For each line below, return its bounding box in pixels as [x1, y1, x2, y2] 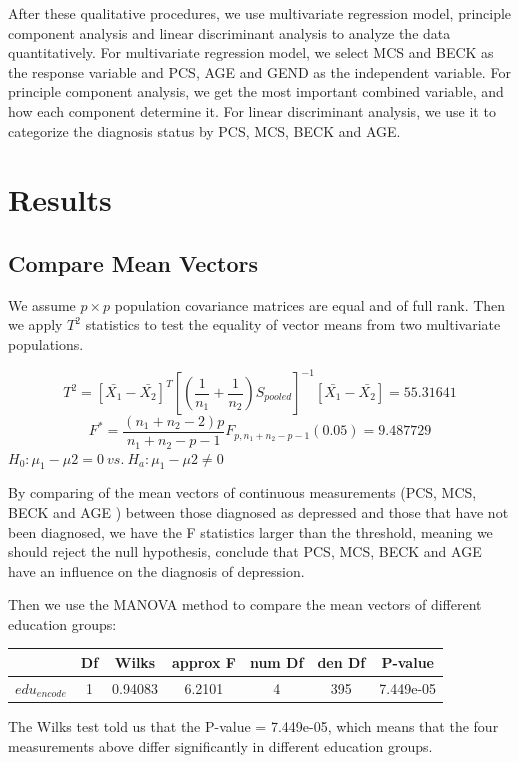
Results [8, 179, 112, 220]
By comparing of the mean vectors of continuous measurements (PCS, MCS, [8, 482, 477, 503]
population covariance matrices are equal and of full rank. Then [114, 294, 506, 315]
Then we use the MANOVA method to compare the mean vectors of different [8, 594, 482, 615]
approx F [171, 651, 236, 672]
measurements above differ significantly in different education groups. [8, 735, 433, 756]
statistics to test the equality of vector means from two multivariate [85, 314, 501, 335]
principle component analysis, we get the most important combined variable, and [8, 81, 504, 102]
